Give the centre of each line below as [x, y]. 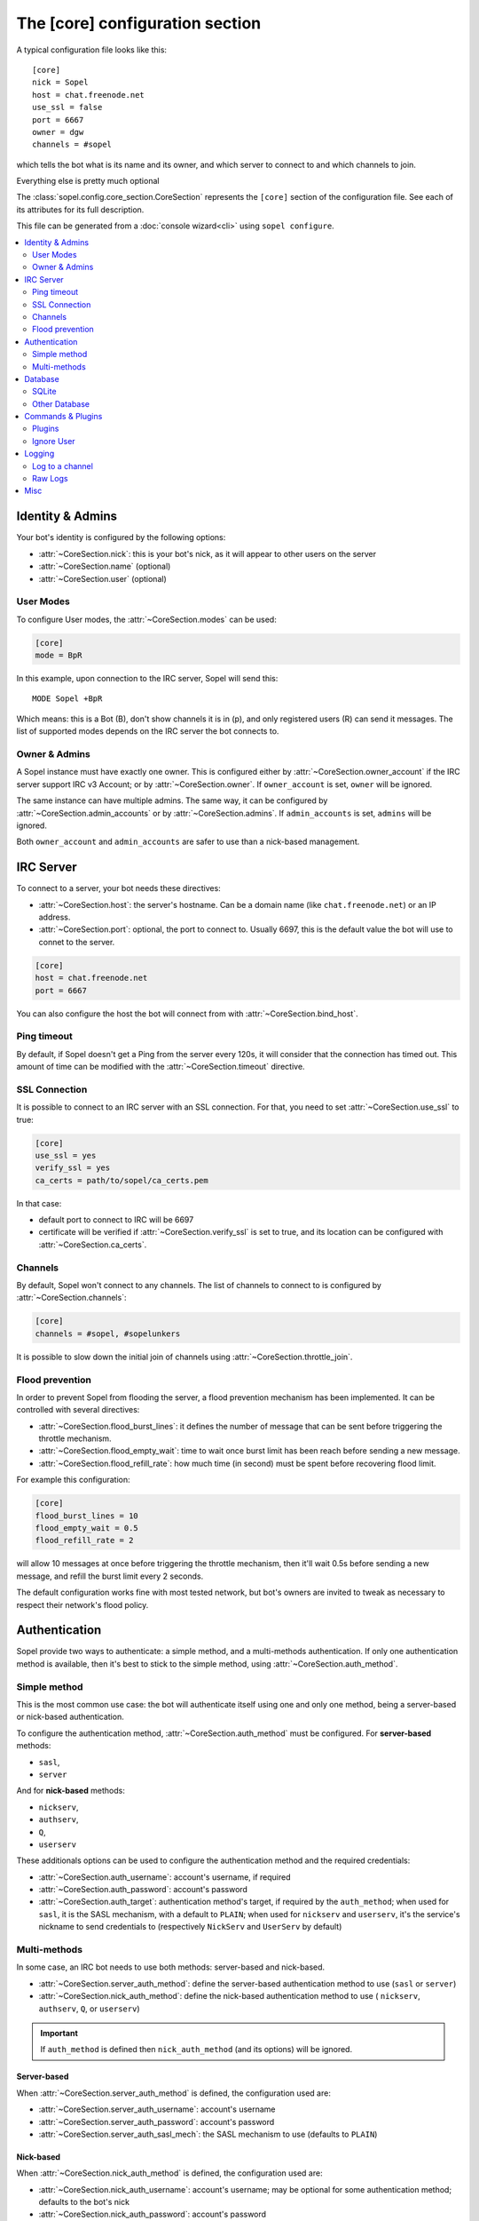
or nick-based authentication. [70, 1717]
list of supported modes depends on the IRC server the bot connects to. [148, 731]
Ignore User [54, 441]
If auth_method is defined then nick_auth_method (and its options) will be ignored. [196, 2050]
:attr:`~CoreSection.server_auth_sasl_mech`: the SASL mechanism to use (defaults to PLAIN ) [208, 2134]
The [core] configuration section [139, 23]
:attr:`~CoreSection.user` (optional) [103, 578]
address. [55, 917]
